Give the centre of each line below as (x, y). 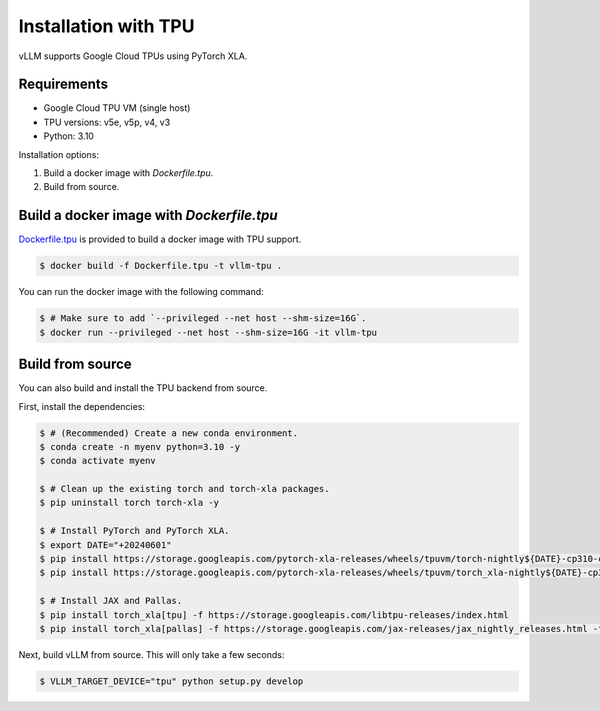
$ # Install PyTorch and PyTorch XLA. (134, 531)
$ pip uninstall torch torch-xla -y (129, 503)
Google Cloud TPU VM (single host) (117, 108)
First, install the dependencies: (81, 406)
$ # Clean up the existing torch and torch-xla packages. (184, 489)
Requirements (63, 84)
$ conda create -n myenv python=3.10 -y (139, 446)
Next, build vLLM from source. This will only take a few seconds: (151, 654)
